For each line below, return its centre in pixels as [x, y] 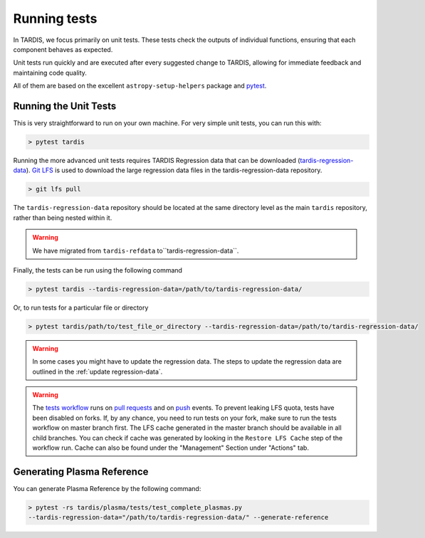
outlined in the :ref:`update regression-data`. [98, 371]
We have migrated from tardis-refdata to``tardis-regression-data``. [136, 250]
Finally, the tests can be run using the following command [98, 270]
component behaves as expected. [63, 49]
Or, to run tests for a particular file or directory [81, 307]
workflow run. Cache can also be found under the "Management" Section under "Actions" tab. [171, 448]
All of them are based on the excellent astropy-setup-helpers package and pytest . [140, 86]
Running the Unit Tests [65, 106]
